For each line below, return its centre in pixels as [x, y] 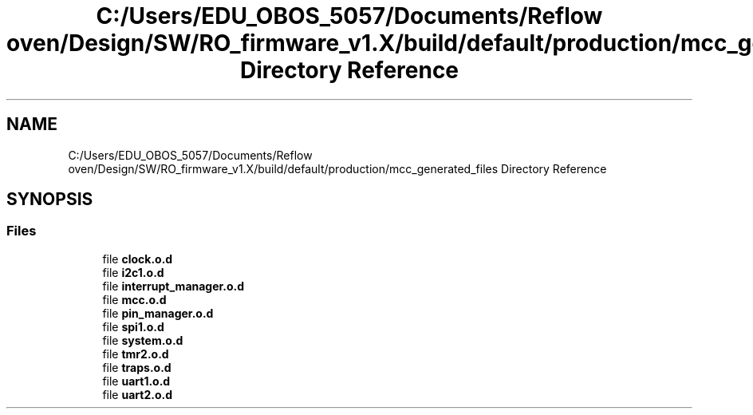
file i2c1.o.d [133, 272]
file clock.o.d [138, 259]
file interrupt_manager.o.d [173, 286]
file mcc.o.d [134, 299]
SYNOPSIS [50, 200]
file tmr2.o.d [136, 354]
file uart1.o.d [136, 381]
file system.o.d [143, 340]
